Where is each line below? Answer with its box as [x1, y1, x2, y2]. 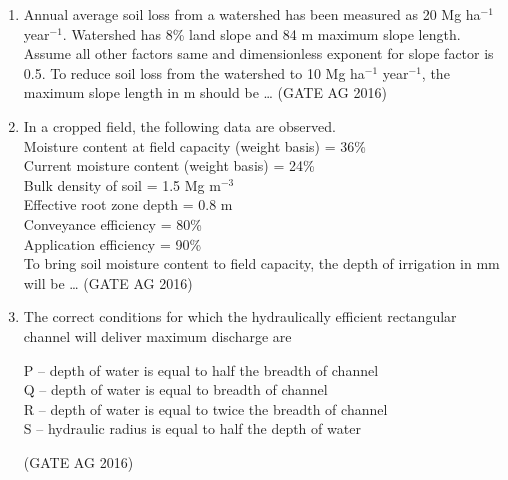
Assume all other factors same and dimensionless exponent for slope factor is [23, 43, 494, 64]
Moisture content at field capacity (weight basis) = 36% [23, 135, 366, 156]
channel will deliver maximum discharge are [23, 325, 292, 346]
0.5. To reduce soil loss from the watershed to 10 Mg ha [23, 62, 365, 83]
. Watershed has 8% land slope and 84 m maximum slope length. [62, 23, 461, 44]
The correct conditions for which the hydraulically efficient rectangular [23, 306, 457, 327]
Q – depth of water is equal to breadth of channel [23, 379, 328, 400]
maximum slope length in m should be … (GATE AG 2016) [23, 82, 387, 103]
